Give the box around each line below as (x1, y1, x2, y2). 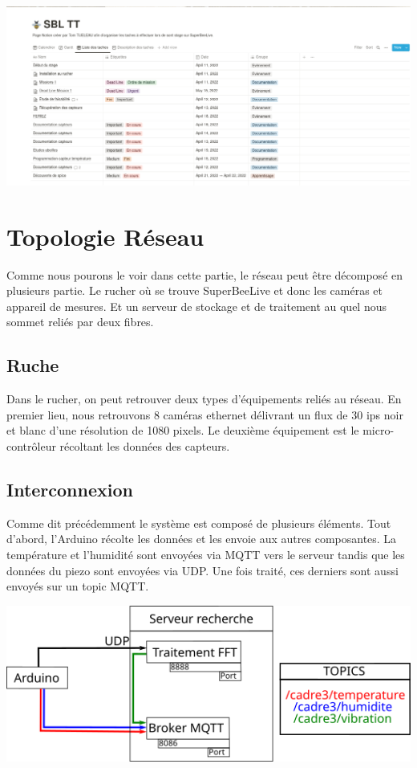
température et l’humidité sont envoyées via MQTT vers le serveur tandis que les (6, 546, 405, 563)
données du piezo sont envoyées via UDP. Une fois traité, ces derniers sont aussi (6, 562, 399, 578)
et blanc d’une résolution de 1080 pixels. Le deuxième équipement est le (6, 422, 359, 439)
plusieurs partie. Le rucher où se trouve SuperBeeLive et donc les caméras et (6, 282, 383, 299)
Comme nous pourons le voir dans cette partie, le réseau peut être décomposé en (6, 266, 403, 283)
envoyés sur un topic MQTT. (6, 578, 149, 594)
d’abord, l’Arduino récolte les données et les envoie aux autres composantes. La (6, 530, 397, 547)
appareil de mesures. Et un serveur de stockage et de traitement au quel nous (6, 297, 387, 314)
